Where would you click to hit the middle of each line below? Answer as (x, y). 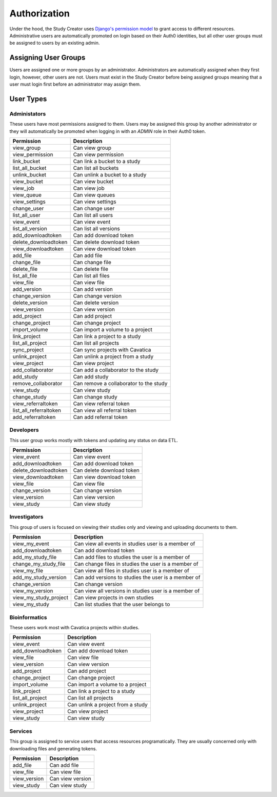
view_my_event (31, 544)
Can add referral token (100, 417)
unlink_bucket (29, 174)
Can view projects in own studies (114, 597)
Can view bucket (93, 181)
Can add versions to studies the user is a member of (137, 577)
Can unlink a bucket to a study (110, 174)
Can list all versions (97, 228)
